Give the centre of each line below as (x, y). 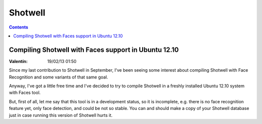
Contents (19, 27)
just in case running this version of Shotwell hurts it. (61, 115)
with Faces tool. (25, 93)
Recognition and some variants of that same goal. (59, 77)
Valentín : (18, 61)
